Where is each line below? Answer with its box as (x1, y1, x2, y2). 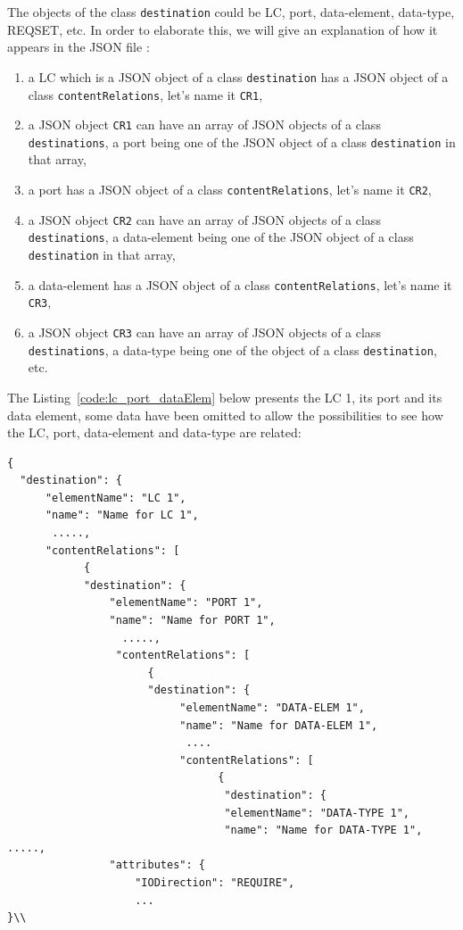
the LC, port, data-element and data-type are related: (7, 423, 302, 442)
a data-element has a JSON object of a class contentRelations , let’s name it (28, 275, 452, 294)
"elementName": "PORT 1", (109, 596, 263, 610)
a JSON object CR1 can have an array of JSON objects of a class (28, 115, 381, 134)
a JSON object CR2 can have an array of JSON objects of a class (28, 210, 381, 228)
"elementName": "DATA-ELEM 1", (179, 702, 365, 714)
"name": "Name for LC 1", (45, 509, 199, 522)
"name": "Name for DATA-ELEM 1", (179, 718, 378, 732)
